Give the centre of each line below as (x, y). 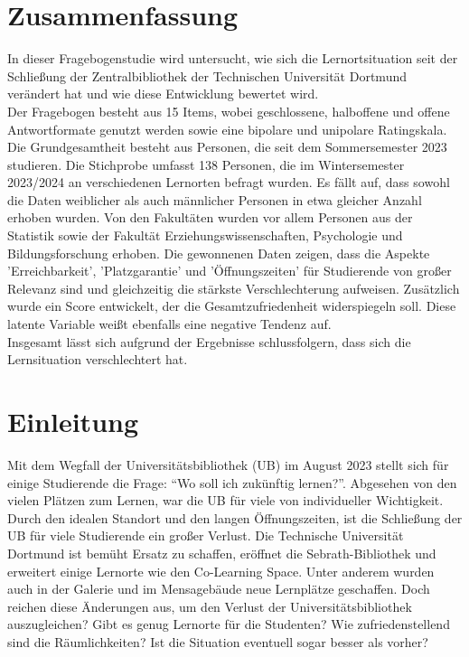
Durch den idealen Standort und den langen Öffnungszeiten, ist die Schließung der (235, 517)
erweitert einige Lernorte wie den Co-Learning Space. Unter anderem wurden (221, 571)
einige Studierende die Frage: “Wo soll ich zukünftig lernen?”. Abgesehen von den (232, 482)
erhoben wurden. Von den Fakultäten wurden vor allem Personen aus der (210, 217)
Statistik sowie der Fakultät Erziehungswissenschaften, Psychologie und (205, 235)
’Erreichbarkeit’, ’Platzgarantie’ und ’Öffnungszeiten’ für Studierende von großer (230, 271)
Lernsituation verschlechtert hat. (98, 359)
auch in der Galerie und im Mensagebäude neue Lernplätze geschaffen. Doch (219, 589)
